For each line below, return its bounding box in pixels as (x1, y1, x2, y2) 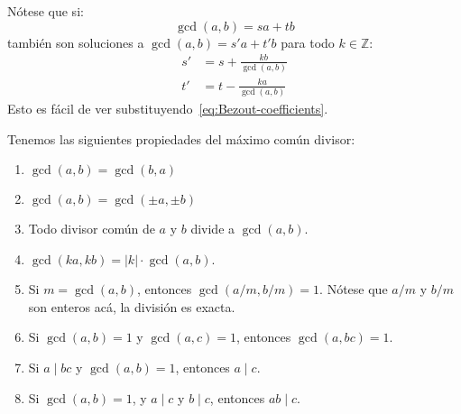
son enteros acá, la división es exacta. (28, 297, 235, 316)
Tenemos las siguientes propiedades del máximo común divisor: (7, 129, 355, 148)
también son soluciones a (7, 32, 144, 51)
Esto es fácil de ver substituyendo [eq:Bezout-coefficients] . (7, 98, 328, 117)
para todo (281, 32, 335, 51)
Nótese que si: (7, 2, 84, 20)
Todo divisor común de (28, 219, 155, 238)
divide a (190, 219, 235, 238)
